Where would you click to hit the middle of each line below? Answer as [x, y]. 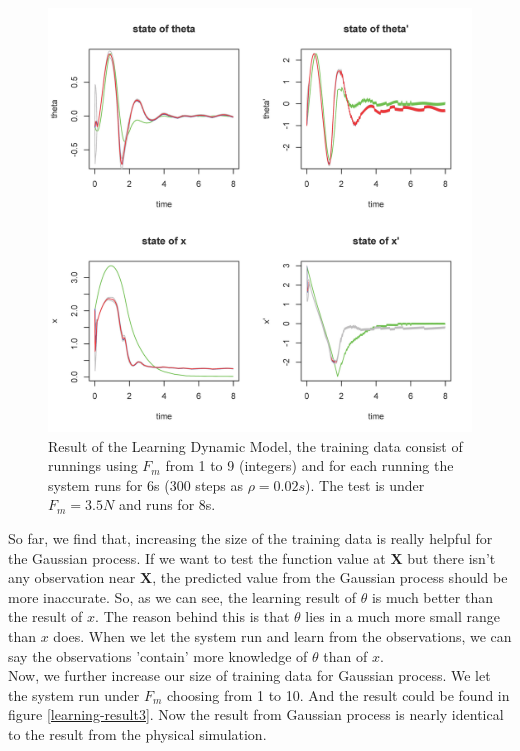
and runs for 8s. [167, 504]
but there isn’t [451, 557]
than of [345, 655]
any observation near [72, 577]
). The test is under [365, 484]
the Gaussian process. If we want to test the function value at [197, 557]
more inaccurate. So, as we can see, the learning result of [182, 596]
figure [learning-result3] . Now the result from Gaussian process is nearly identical [256, 714]
